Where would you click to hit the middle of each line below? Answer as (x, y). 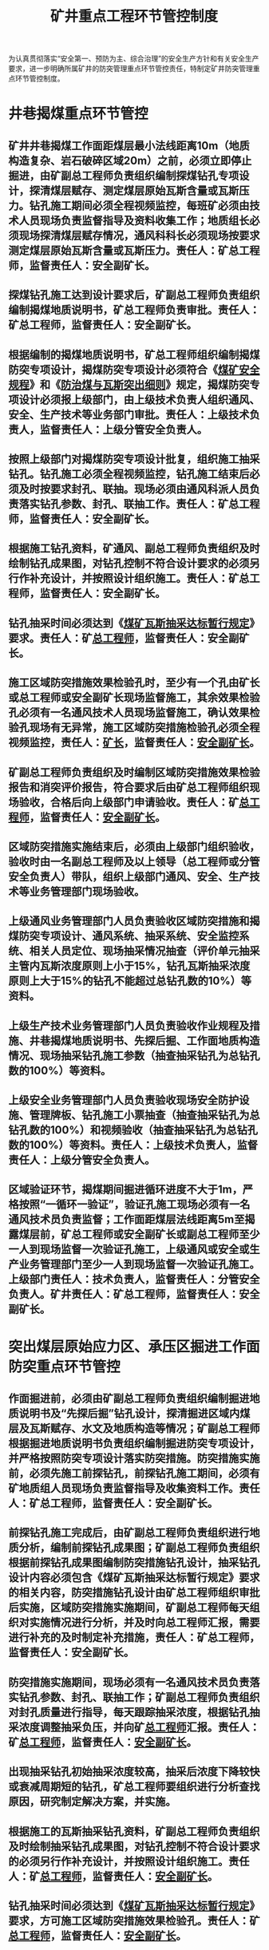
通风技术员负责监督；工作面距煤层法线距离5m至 (127, 1219)
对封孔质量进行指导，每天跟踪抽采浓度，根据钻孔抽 (134, 1712)
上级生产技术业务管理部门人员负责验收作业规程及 (129, 1025)
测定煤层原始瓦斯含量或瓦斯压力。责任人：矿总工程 (134, 250)
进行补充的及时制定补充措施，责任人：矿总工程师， (134, 1638)
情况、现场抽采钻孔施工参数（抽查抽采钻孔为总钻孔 (134, 1056)
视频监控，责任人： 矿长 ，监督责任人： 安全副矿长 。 (134, 743)
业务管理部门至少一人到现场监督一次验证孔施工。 (139, 1265)
